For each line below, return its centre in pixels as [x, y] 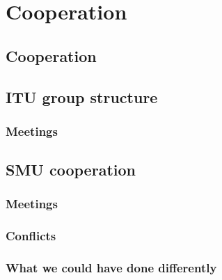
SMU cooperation [71, 170]
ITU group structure [82, 96]
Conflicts [31, 236]
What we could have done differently [111, 268]
